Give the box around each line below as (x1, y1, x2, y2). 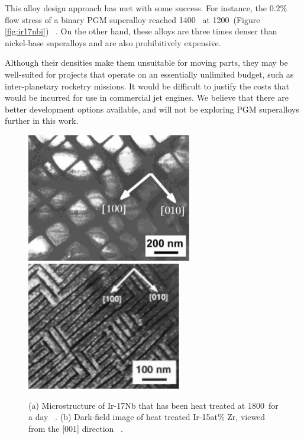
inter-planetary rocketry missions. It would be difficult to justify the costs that (5, 79, 289, 92)
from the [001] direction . (28, 422, 123, 434)
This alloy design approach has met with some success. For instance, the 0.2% (5, 2, 287, 14)
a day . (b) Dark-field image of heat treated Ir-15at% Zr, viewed (28, 411, 266, 423)
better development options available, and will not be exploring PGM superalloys (5, 102, 299, 115)
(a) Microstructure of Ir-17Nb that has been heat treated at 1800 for (28, 399, 279, 411)
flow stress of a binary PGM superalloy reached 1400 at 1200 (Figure (5, 13, 260, 25)
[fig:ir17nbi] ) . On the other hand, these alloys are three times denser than (5, 25, 277, 37)
